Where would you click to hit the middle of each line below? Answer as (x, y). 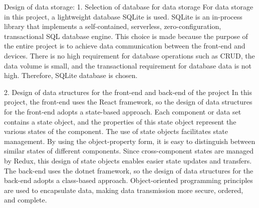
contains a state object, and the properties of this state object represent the (120, 121)
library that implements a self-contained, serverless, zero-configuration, (113, 26)
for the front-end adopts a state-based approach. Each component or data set (123, 111)
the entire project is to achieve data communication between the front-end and (125, 46)
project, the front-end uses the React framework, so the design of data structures (128, 102)
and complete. (26, 200)
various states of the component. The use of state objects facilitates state (116, 131)
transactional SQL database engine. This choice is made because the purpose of (126, 36)
